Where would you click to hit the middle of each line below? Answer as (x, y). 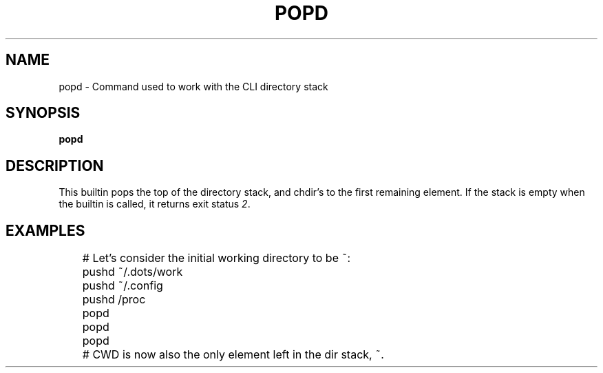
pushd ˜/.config (123, 286)
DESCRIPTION (55, 165)
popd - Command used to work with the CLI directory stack (193, 86)
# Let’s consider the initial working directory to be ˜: (216, 258)
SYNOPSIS (43, 113)
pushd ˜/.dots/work (133, 272)
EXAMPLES (45, 230)
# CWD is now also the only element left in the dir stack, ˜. (233, 355)
